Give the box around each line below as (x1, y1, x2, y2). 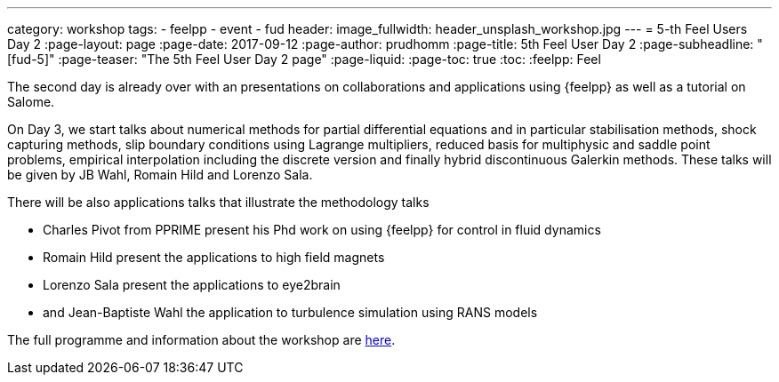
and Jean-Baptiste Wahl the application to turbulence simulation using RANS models (43, 305, 538, 320)
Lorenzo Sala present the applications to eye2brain (43, 277, 341, 292)
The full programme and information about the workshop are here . (7, 332, 396, 347)
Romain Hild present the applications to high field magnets (43, 250, 385, 265)
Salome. (7, 94, 55, 109)
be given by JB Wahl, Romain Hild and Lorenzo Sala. (7, 167, 313, 182)
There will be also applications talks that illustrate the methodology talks (7, 195, 430, 210)
